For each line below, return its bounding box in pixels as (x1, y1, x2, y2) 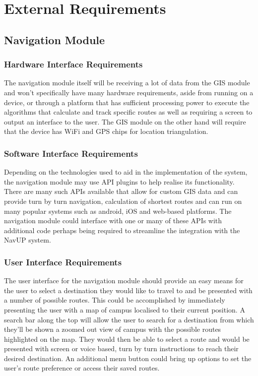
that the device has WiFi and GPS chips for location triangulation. (4, 126, 208, 136)
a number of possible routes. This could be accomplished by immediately (4, 295, 225, 305)
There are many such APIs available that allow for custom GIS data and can (4, 186, 238, 196)
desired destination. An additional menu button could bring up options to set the (4, 353, 252, 363)
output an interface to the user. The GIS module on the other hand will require (4, 116, 246, 126)
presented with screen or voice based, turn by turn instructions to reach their (4, 343, 239, 354)
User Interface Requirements (4, 255, 122, 268)
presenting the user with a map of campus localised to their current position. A (4, 304, 245, 314)
